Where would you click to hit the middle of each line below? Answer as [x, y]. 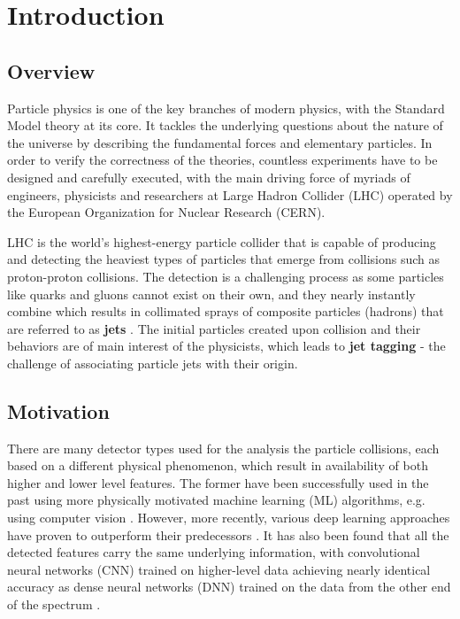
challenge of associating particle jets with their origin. [153, 363]
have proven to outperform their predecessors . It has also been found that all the [228, 534]
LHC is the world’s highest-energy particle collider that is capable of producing [222, 241]
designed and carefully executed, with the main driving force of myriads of [209, 177]
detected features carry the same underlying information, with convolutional [214, 552]
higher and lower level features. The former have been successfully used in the [218, 482]
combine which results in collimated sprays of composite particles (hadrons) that [226, 311]
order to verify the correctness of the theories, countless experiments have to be [222, 160]
